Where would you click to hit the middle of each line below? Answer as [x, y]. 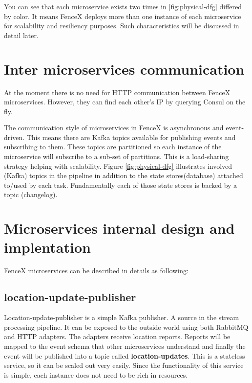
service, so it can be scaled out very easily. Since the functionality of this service [124, 365]
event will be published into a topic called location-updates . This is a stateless [125, 355]
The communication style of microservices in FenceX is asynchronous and [114, 128]
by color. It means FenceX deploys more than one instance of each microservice [123, 16]
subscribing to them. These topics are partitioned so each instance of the [113, 147]
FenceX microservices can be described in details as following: [96, 271]
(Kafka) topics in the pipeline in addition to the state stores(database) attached [124, 175]
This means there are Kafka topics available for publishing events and [131, 137]
